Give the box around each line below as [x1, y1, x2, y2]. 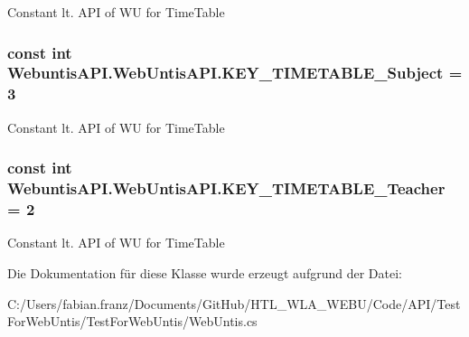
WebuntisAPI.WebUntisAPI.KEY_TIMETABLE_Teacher [7, 177, 446, 200]
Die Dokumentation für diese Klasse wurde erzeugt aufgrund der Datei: [7, 263, 402, 282]
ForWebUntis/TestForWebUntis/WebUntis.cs [7, 312, 258, 331]
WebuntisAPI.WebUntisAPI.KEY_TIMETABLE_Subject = [7, 61, 463, 84]
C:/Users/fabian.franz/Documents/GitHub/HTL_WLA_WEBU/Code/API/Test [7, 294, 461, 313]
